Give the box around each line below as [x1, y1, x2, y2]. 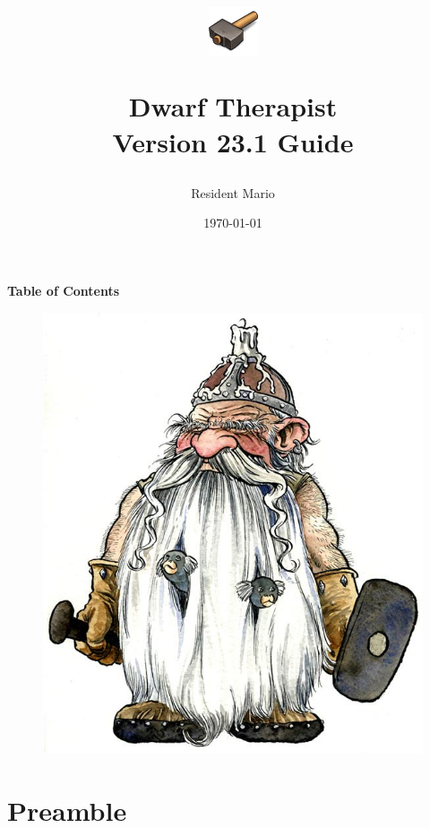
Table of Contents [7, 280, 120, 299]
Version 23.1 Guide [112, 123, 354, 160]
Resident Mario [191, 183, 275, 202]
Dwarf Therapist [128, 88, 338, 125]
